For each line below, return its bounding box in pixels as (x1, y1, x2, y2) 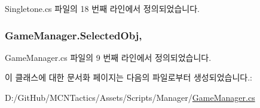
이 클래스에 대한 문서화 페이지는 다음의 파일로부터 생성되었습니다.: (5, 71, 252, 84)
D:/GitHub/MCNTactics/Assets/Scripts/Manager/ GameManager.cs (5, 91, 255, 103)
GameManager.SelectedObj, (5, 27, 142, 42)
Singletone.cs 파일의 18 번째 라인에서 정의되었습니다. (5, 2, 200, 14)
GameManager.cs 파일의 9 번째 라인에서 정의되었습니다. (5, 51, 212, 63)
